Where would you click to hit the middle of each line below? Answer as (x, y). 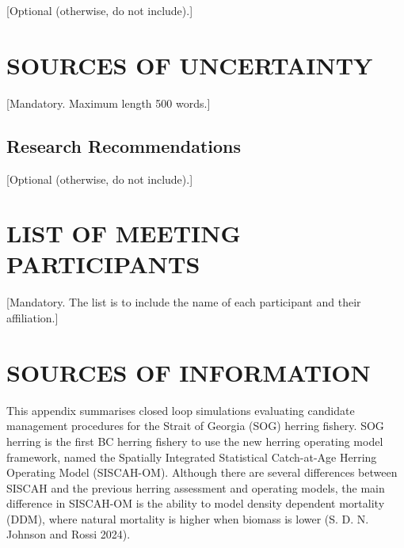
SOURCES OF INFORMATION (189, 372)
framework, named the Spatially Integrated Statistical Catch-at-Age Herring (192, 457)
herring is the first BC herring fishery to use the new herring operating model (195, 441)
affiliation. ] (32, 318)
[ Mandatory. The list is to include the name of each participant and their (184, 302)
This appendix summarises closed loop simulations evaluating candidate (181, 410)
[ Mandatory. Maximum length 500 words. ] (109, 103)
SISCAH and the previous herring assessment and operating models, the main (196, 487)
